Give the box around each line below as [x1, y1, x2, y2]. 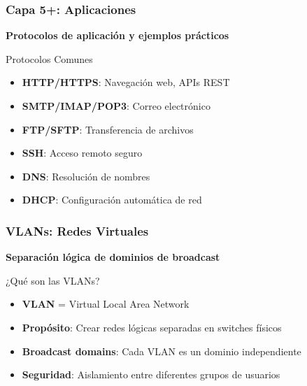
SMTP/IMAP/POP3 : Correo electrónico [22, 99, 210, 113]
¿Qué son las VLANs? [6, 273, 100, 287]
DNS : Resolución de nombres [22, 169, 150, 183]
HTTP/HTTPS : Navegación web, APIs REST [22, 75, 230, 90]
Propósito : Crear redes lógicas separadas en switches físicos [22, 320, 282, 334]
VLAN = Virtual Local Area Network [22, 296, 190, 311]
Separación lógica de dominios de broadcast [6, 250, 220, 264]
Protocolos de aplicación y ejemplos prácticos [6, 28, 229, 43]
